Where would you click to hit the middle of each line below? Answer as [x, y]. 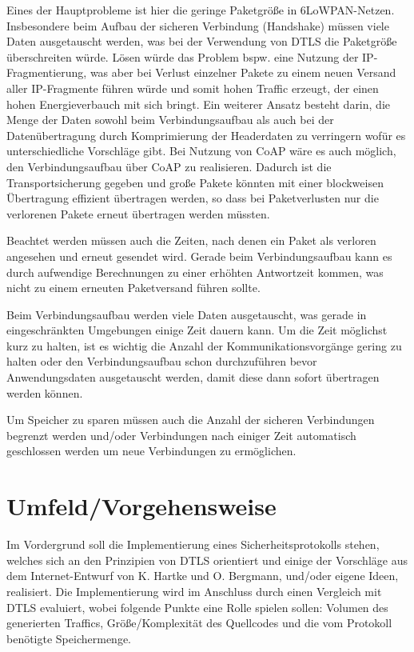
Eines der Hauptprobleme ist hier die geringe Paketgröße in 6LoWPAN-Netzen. [201, 10]
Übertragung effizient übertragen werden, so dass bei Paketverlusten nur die [193, 198]
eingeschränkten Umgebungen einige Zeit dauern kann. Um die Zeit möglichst [197, 330]
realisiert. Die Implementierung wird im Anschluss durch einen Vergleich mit [194, 591]
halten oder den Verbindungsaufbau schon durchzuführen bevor [162, 361]
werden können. [45, 392]
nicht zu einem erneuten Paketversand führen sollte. [133, 288]
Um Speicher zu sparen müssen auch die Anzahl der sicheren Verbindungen [191, 420]
